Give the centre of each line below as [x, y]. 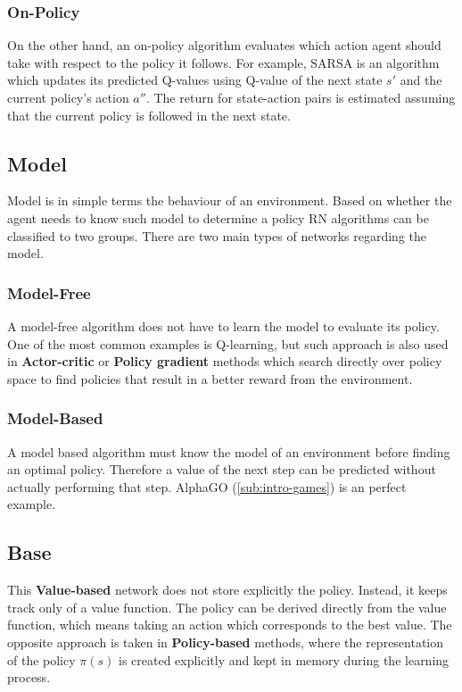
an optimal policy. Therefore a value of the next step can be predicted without [222, 469]
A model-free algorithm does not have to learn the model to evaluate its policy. [223, 325]
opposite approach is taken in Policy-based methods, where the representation [226, 642]
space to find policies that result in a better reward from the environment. [210, 378]
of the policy [41, 659]
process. [29, 677]
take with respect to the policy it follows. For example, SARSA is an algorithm [223, 62]
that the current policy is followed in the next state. [149, 115]
